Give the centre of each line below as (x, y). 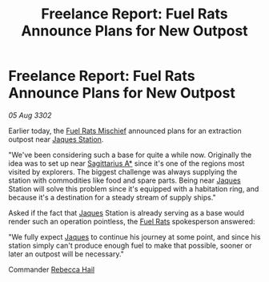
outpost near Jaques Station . (56, 139)
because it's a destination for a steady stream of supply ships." (112, 197)
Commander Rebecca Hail (51, 269)
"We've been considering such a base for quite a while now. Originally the (130, 155)
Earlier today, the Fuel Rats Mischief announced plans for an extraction (125, 131)
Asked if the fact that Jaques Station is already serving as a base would (126, 212)
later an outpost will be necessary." (66, 254)
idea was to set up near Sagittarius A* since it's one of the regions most (126, 163)
